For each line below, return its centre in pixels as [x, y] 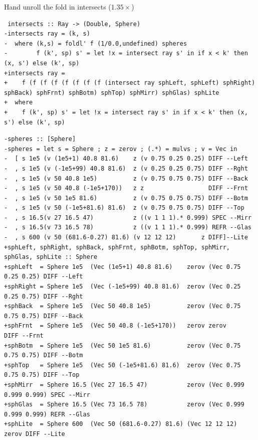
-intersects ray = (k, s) [47, 34]
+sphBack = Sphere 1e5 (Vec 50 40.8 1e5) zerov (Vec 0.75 [122, 306]
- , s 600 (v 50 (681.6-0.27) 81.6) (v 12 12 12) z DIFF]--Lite [126, 238]
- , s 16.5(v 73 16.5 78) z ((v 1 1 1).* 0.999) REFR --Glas [128, 228]
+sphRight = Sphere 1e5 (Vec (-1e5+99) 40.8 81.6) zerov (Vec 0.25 [122, 287]
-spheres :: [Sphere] [40, 139]
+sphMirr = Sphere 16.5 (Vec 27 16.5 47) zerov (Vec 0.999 [124, 385]
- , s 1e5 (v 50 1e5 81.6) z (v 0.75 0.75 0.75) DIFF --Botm [126, 198]
